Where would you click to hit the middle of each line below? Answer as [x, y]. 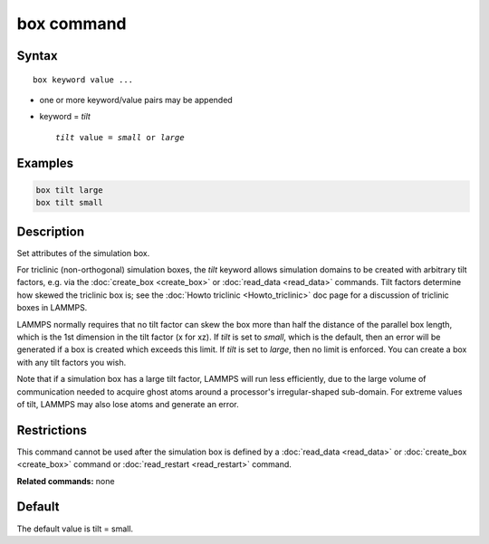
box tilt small [69, 203]
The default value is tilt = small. [75, 529]
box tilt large [69, 190]
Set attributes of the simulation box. [83, 253]
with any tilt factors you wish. [72, 362]
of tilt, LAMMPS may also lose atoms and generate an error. [128, 404]
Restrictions [52, 430]
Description [51, 231]
